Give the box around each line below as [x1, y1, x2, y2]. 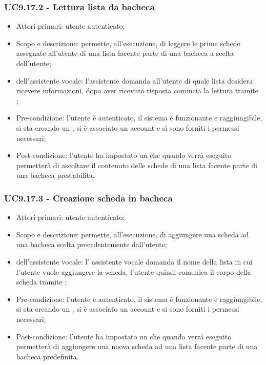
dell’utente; [16, 58, 51, 68]
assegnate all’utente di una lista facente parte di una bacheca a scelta [16, 48, 234, 58]
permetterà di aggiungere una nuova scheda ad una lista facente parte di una [16, 341, 258, 352]
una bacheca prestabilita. [16, 170, 95, 180]
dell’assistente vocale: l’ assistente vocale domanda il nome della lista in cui [16, 256, 253, 267]
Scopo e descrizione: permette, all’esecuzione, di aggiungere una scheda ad [16, 229, 249, 239]
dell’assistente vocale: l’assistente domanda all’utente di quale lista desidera [16, 75, 253, 86]
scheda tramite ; [16, 276, 67, 287]
